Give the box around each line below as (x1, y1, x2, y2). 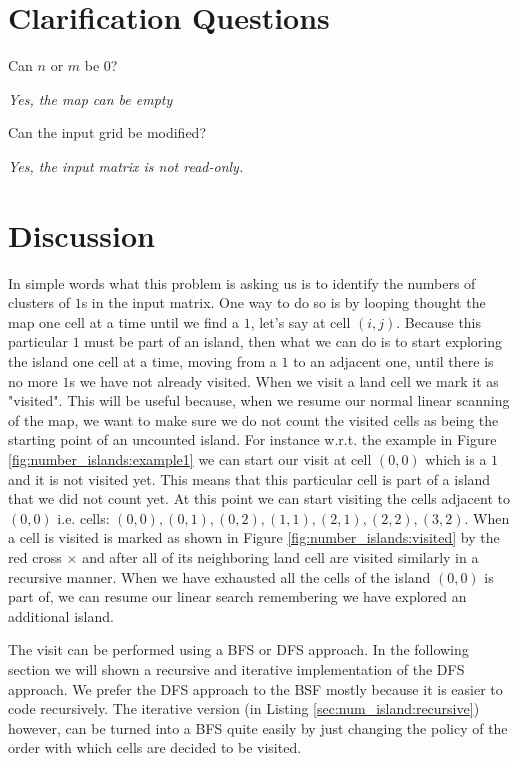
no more (8, 370, 58, 391)
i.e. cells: (57, 507, 110, 528)
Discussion (8, 214, 155, 255)
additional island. (8, 605, 114, 626)
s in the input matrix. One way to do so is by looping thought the (81, 292, 486, 313)
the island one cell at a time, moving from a (8, 351, 277, 371)
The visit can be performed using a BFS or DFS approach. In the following (8, 639, 469, 660)
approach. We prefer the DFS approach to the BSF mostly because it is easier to (8, 678, 503, 699)
